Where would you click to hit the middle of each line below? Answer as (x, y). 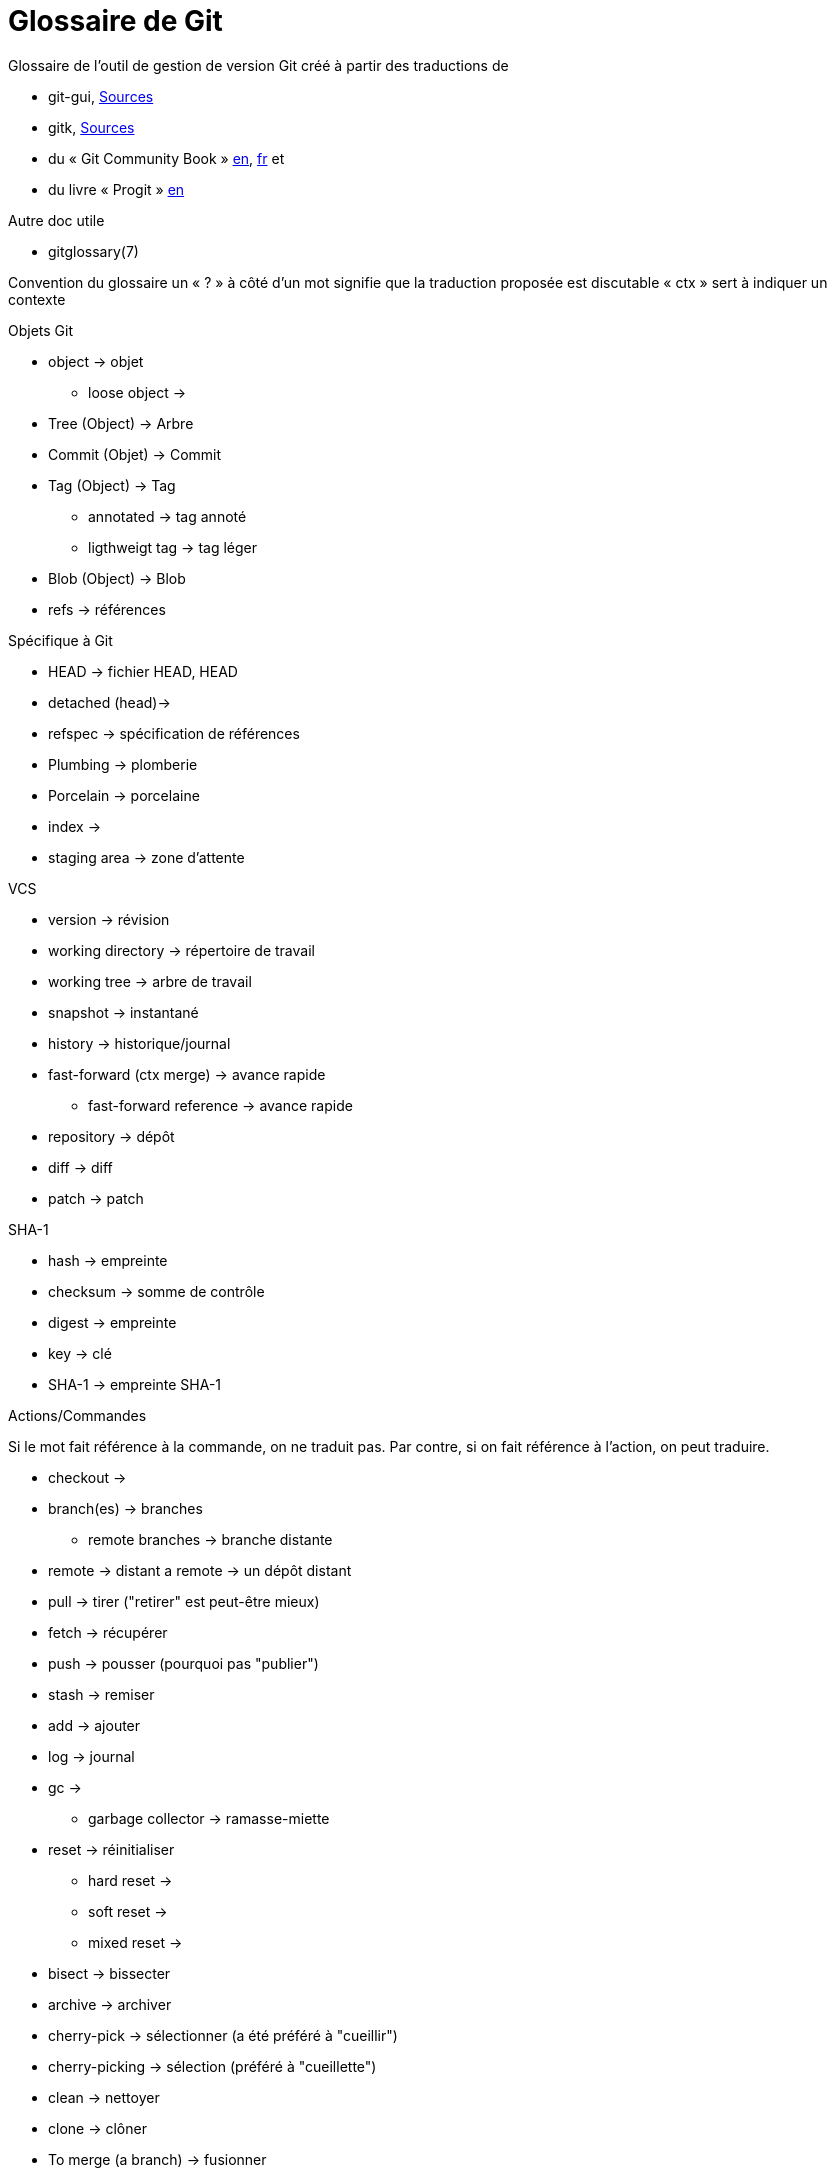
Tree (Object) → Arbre (121, 423)
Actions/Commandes (77, 1415)
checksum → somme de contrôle (156, 1291)
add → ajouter (94, 1725)
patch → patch (96, 1198)
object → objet (96, 361)
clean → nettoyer (104, 2097)
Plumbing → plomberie (123, 764)
